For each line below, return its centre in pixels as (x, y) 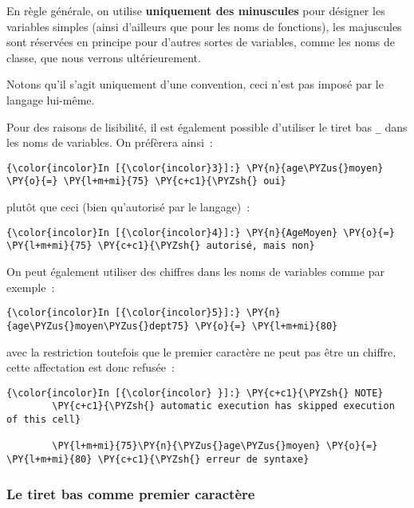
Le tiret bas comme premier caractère (131, 493)
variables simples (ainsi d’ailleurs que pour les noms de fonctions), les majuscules (204, 26)
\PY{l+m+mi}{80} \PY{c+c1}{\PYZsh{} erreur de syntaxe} (158, 459)
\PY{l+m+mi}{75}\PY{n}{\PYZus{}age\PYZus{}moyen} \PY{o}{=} (215, 446)
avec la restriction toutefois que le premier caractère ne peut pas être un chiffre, (201, 351)
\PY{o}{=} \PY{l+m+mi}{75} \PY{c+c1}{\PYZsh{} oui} (146, 181)
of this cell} (44, 420)
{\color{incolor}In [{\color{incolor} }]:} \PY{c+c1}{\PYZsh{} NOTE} (195, 393)
